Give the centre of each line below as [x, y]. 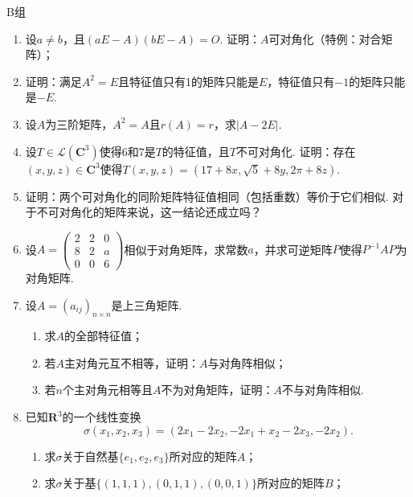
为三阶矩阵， [79, 123]
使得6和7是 [127, 151]
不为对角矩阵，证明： [217, 390]
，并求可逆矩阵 [293, 249]
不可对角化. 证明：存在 [296, 151]
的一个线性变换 [102, 417]
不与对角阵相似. [323, 390]
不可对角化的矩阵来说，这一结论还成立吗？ [149, 212]
